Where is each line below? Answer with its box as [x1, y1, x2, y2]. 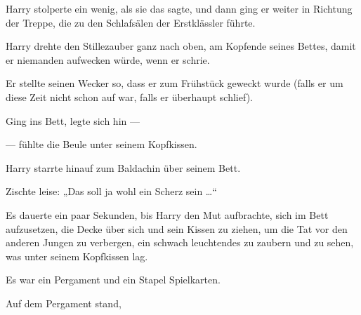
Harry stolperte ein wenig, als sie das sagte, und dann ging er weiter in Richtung [6, 1, 353, 15]
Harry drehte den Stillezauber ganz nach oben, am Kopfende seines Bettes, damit [6, 39, 356, 53]
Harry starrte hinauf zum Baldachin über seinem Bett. [6, 160, 241, 175]
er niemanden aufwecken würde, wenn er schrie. [6, 52, 210, 67]
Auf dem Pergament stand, [6, 295, 122, 310]
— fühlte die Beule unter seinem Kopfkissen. [6, 137, 197, 152]
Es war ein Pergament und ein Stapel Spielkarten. [6, 272, 221, 287]
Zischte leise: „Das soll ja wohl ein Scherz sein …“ [6, 184, 217, 199]
